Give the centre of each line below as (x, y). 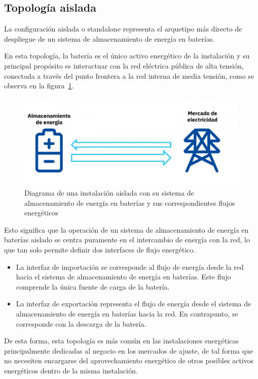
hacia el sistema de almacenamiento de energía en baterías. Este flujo (123, 277)
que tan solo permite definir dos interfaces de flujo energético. (100, 249)
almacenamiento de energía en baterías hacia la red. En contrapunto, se (127, 313)
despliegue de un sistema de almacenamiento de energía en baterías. (109, 38)
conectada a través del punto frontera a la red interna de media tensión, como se (129, 75)
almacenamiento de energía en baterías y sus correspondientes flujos (130, 202)
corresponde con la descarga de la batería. (81, 323)
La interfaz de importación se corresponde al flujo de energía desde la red (130, 266)
